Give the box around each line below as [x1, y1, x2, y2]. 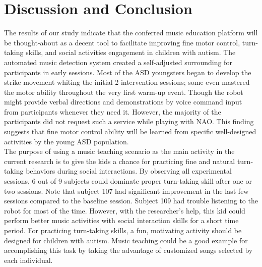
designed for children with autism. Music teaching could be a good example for [4, 235, 248, 245]
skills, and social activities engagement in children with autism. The [26, 47, 236, 58]
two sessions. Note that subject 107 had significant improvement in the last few [4, 185, 249, 196]
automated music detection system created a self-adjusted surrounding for [4, 57, 232, 67]
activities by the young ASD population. [4, 136, 129, 146]
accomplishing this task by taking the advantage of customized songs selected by [4, 245, 253, 255]
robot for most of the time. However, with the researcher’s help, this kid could [4, 205, 245, 216]
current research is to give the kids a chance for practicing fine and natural [4, 155, 235, 166]
